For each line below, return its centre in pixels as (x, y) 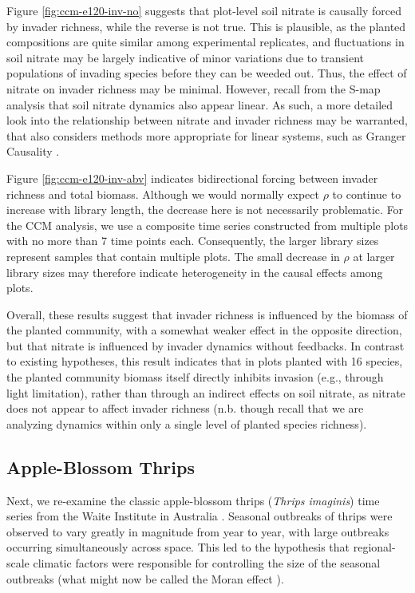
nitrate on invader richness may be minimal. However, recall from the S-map (194, 88)
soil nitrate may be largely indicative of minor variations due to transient (186, 57)
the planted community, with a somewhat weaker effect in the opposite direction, (204, 330)
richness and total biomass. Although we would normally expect (163, 194)
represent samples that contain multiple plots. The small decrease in (173, 256)
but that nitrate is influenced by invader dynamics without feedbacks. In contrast (206, 345)
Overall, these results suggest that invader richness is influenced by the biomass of (207, 314)
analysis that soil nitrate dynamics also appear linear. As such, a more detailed (200, 104)
